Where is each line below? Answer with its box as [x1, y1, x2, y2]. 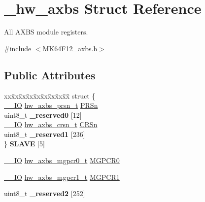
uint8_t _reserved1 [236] [4, 129, 85, 139]
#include [4, 43, 32, 53]
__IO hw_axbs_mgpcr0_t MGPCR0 [4, 155, 120, 166]
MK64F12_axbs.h [42, 43, 98, 53]
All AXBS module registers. [4, 27, 88, 37]
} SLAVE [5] [4, 138, 45, 149]
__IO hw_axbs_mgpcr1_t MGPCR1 [4, 171, 120, 182]
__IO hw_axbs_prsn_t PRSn [4, 100, 98, 110]
